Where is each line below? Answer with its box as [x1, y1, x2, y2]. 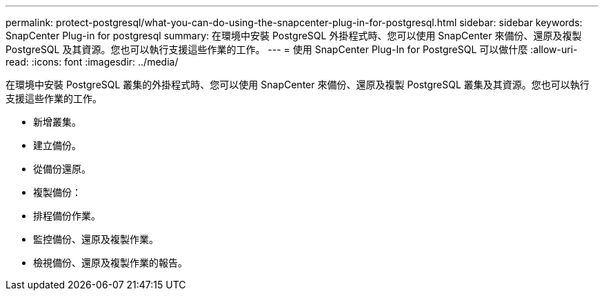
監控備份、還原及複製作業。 [33, 233, 159, 245]
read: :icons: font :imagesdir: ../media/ [6, 56, 179, 68]
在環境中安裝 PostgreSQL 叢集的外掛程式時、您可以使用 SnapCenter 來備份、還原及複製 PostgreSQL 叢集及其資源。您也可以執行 [6, 79, 590, 90]
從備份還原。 [33, 163, 91, 175]
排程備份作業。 [33, 210, 101, 221]
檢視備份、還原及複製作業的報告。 [33, 257, 188, 268]
